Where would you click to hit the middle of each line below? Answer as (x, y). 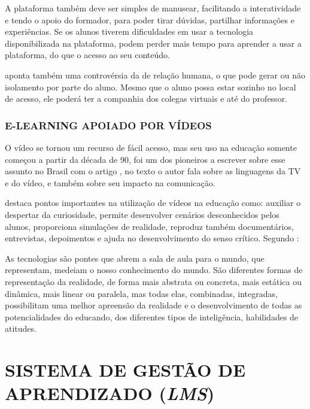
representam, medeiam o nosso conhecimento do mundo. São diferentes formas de (154, 270)
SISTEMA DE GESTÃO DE (125, 370)
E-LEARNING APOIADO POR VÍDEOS (108, 125)
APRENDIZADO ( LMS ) (110, 393)
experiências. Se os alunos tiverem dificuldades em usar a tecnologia (129, 31)
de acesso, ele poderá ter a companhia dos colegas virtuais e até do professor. (146, 99)
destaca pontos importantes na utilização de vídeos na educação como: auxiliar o (153, 203)
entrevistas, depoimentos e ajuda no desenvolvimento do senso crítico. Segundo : (152, 238)
